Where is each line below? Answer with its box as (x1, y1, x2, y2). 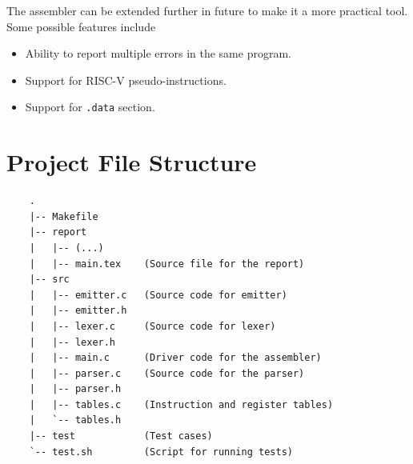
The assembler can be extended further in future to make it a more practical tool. (6, 2, 408, 18)
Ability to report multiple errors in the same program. (25, 45, 291, 62)
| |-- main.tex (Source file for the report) (29, 258, 305, 270)
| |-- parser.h (29, 383, 122, 395)
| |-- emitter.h (29, 305, 127, 317)
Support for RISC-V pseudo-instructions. (25, 71, 227, 88)
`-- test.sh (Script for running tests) (29, 446, 293, 458)
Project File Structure (6, 146, 257, 178)
